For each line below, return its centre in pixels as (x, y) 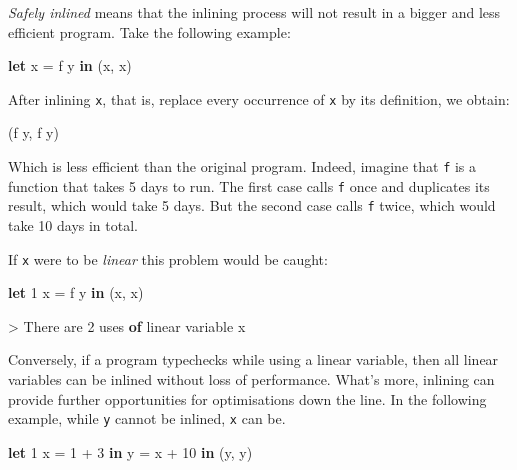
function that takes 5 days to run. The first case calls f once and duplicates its (249, 185)
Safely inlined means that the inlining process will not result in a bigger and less (254, 12)
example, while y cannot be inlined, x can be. (147, 418)
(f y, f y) (33, 132)
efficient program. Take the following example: (149, 31)
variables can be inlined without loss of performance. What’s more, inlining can (251, 379)
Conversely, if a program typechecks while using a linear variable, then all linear (253, 359)
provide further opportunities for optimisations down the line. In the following (247, 398)
